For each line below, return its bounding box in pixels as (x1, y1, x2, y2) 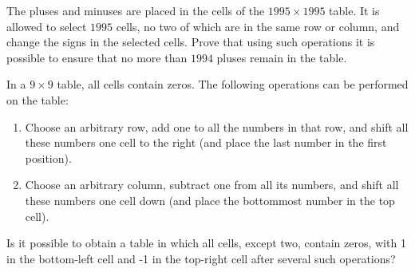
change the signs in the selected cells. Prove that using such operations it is (6, 34, 375, 50)
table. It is (329, 2, 380, 18)
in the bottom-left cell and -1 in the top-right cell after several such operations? (6, 250, 396, 266)
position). (25, 149, 72, 166)
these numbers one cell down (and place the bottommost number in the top (25, 191, 395, 208)
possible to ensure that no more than (6, 49, 188, 65)
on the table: (6, 91, 69, 108)
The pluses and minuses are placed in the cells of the (6, 2, 265, 18)
